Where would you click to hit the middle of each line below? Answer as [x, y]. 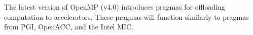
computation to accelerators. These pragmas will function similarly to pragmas [126, 16]
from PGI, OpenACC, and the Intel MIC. [69, 27]
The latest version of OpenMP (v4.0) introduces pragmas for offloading [115, 7]
